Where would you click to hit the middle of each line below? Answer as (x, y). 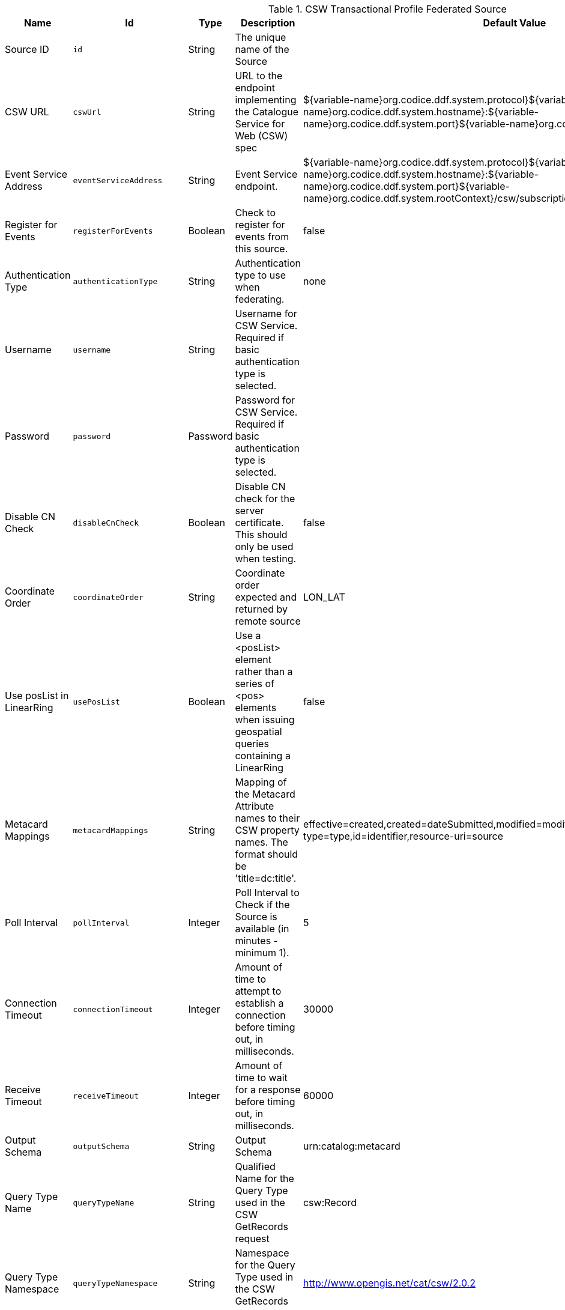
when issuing (265, 720)
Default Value (515, 23)
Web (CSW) (261, 136)
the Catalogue (267, 112)
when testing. (266, 559)
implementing (266, 100)
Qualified (255, 1166)
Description (268, 23)
